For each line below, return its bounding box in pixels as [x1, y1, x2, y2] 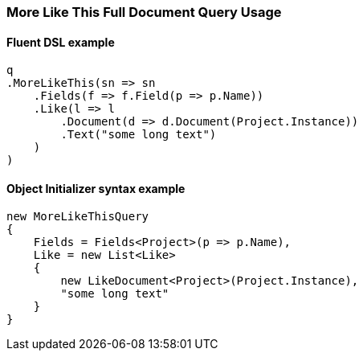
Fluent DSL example [6, 35, 115, 49]
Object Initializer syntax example [6, 181, 186, 195]
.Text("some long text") [60, 128, 217, 142]
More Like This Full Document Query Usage [6, 4, 282, 20]
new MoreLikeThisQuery [6, 210, 149, 224]
